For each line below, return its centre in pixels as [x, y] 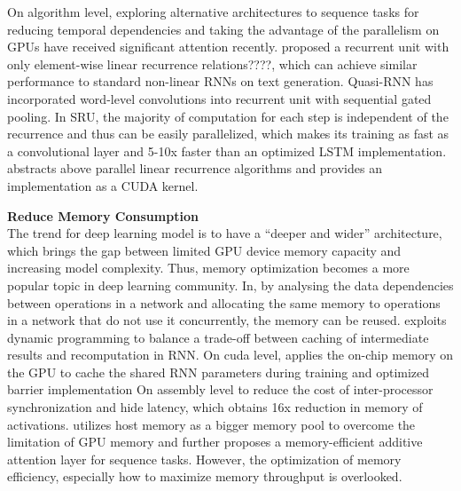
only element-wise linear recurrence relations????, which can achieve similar [212, 63]
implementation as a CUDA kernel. [103, 185]
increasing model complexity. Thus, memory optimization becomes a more [208, 268]
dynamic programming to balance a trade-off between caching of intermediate [218, 337]
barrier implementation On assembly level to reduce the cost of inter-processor [220, 389]
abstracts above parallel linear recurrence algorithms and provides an [195, 168]
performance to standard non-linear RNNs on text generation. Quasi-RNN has [220, 81]
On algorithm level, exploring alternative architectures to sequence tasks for [213, 12]
